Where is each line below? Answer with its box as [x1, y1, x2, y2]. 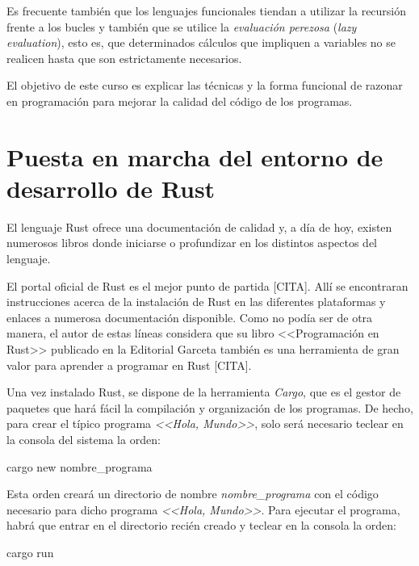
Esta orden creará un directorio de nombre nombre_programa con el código [6, 485, 379, 502]
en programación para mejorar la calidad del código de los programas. [6, 92, 353, 109]
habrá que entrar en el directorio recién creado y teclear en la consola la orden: [6, 517, 397, 534]
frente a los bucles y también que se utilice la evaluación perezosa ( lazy [6, 18, 357, 35]
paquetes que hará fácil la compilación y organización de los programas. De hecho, [6, 399, 413, 416]
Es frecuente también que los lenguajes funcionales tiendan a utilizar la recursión [6, 2, 407, 19]
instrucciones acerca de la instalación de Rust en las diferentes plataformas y [6, 293, 386, 310]
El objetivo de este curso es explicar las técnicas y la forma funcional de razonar [6, 77, 403, 94]
